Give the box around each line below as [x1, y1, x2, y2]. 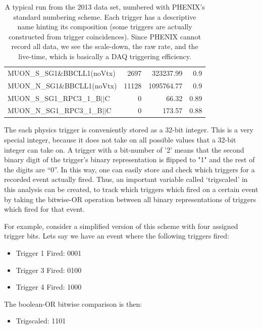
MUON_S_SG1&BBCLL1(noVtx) [8, 67, 116, 78]
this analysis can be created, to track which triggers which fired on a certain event [4, 184, 258, 194]
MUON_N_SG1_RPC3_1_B [8, 105, 102, 116]
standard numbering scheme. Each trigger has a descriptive [13, 11, 196, 22]
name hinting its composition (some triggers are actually [17, 21, 192, 32]
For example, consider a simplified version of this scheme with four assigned [4, 220, 238, 231]
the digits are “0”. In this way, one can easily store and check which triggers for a [4, 164, 255, 174]
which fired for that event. [4, 204, 85, 214]
